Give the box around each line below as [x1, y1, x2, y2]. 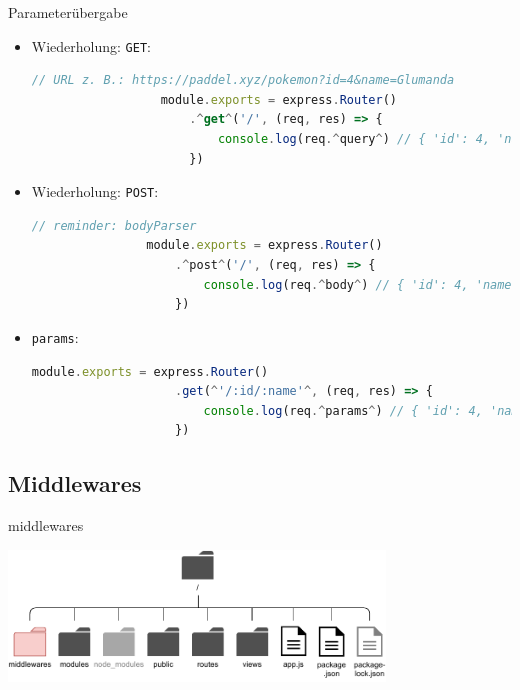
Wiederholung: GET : [31, 35, 151, 56]
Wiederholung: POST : [31, 181, 159, 202]
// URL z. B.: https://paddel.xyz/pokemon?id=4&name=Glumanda [31, 73, 455, 88]
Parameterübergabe [8, 2, 128, 22]
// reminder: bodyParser [31, 218, 197, 233]
